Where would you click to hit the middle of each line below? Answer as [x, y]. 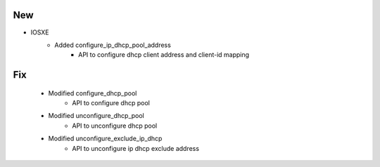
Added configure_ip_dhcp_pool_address [113, 45]
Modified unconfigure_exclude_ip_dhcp [105, 139]
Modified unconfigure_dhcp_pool [96, 116]
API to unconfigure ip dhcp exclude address [136, 148]
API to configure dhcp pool [111, 103]
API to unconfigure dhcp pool [115, 126]
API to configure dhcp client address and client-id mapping [164, 55]
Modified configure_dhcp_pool [93, 93]
